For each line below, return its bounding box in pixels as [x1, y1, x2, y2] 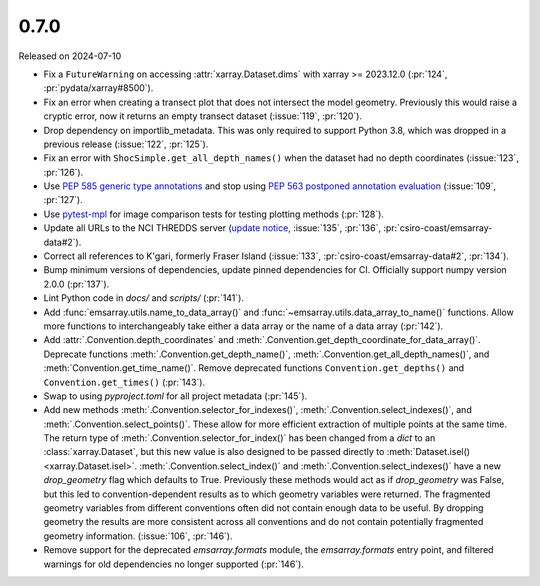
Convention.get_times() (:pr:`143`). [43, 376, 205, 388]
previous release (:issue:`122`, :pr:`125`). [43, 138, 209, 150]
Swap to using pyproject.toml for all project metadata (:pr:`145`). [43, 390, 308, 402]
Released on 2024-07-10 [18, 50, 122, 62]
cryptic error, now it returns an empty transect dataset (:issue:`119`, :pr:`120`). [43, 110, 362, 122]
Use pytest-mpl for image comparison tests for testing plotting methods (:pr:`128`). [43, 208, 385, 220]
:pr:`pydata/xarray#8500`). [43, 82, 154, 94]
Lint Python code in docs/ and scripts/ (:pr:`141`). [43, 292, 245, 304]
